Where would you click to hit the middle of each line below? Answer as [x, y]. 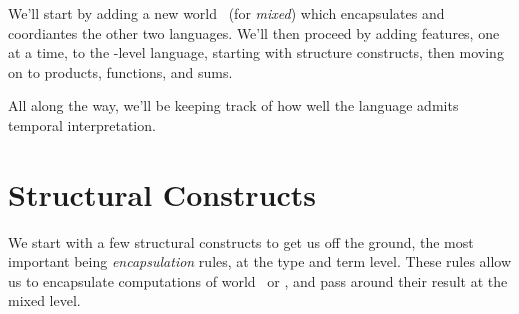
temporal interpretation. [82, 124]
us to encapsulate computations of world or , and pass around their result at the [258, 280]
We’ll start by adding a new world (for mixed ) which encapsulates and [226, 13]
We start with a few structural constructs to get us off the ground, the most [241, 241]
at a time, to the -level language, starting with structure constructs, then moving [256, 52]
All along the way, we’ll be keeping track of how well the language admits [233, 105]
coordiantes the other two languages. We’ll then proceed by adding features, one [254, 32]
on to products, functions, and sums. [120, 71]
